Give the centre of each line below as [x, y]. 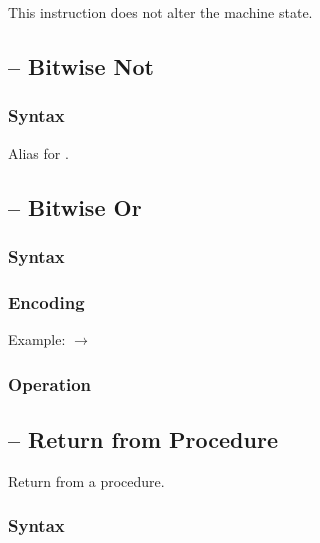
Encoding [46, 301]
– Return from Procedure [143, 438]
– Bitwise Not [81, 65]
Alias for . [38, 152]
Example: [37, 339]
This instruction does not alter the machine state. [160, 12]
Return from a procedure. [86, 480]
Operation [50, 383]
